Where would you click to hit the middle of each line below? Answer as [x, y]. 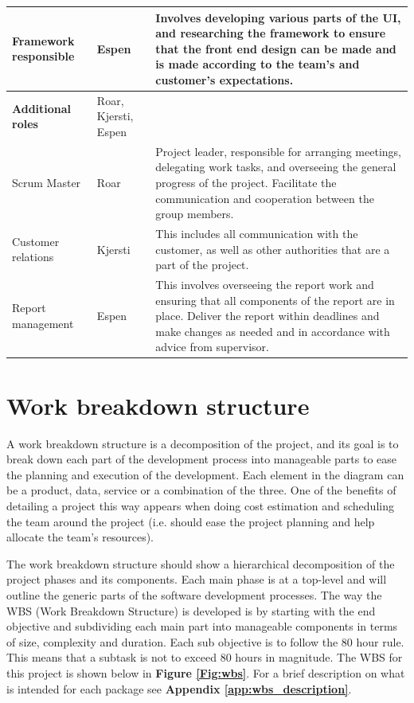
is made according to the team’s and [258, 64]
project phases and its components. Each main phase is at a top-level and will [197, 579]
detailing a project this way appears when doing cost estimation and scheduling [200, 505]
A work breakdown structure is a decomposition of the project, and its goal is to [203, 443]
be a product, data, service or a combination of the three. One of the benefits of [201, 490]
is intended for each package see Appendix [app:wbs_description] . [179, 688]
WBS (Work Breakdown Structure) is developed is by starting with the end [191, 610]
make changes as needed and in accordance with [273, 331]
